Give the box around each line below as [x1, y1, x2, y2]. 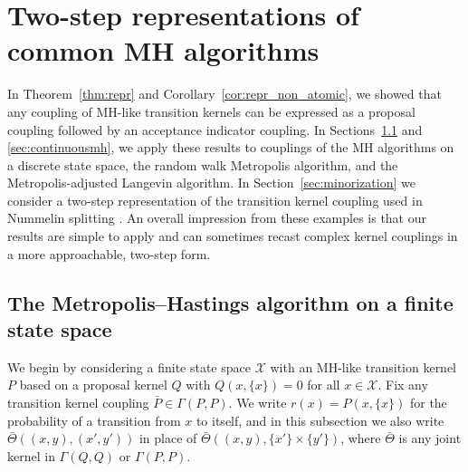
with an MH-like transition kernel [270, 357, 457, 376]
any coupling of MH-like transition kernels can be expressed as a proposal [7, 101, 415, 120]
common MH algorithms [7, 32, 320, 69]
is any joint [398, 429, 462, 448]
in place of [138, 429, 197, 448]
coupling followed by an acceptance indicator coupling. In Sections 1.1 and [7, 120, 423, 139]
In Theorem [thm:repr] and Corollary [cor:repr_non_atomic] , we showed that [7, 84, 442, 103]
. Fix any [377, 375, 428, 394]
